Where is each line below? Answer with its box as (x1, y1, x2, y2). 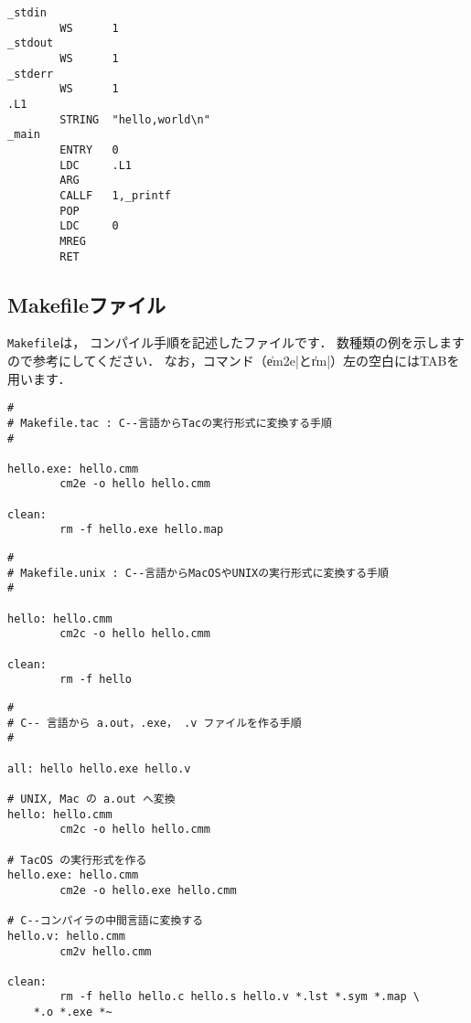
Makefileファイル (7, 290, 166, 318)
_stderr (7, 67, 54, 80)
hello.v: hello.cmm (7, 929, 125, 943)
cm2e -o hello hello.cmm (59, 477, 210, 491)
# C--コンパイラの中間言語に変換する (7, 914, 204, 928)
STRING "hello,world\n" (59, 112, 210, 126)
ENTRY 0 (59, 143, 119, 156)
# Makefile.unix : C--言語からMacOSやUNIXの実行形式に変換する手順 (7, 566, 389, 580)
